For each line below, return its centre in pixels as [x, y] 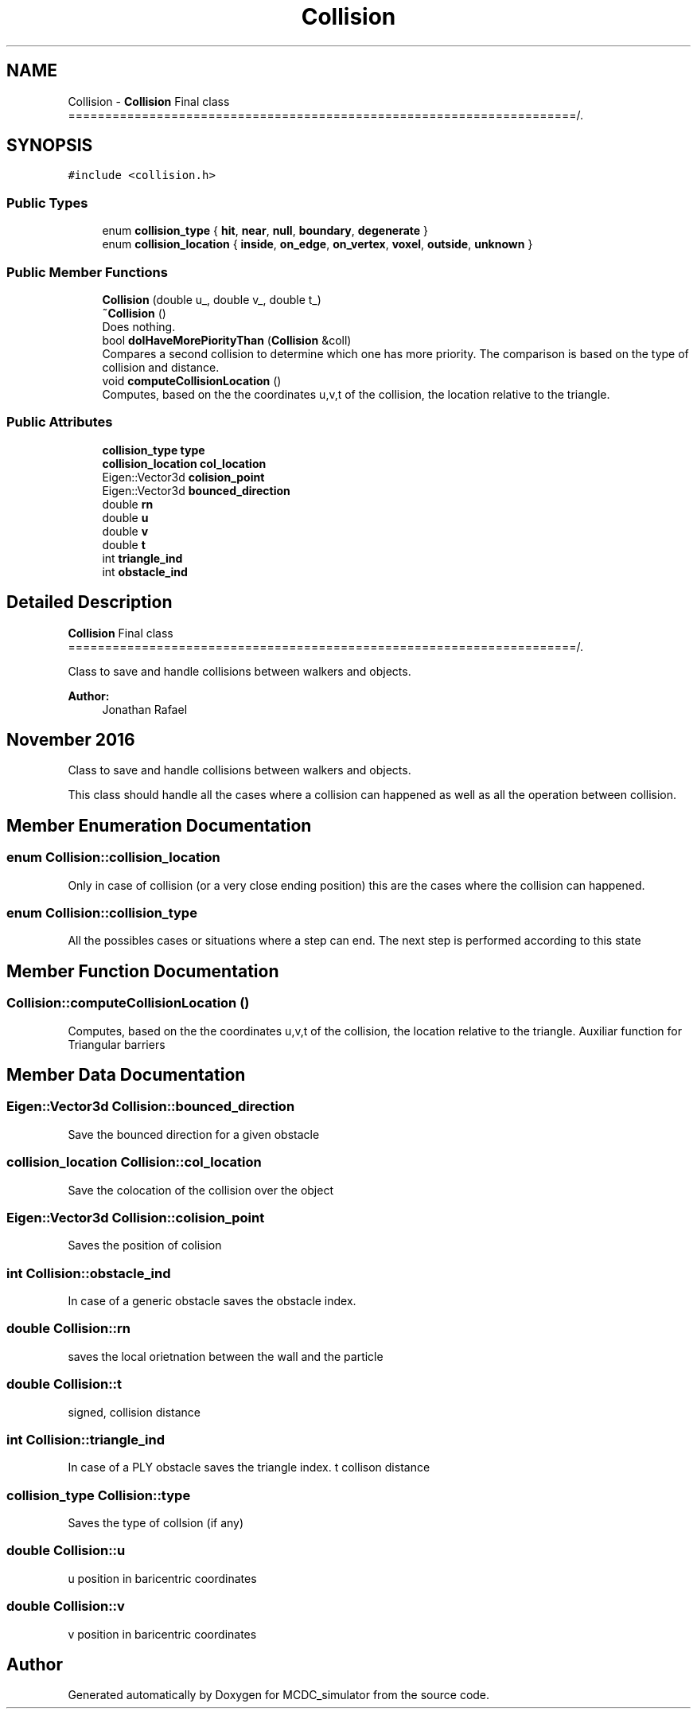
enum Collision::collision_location [113, 857]
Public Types [47, 203]
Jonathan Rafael [145, 709]
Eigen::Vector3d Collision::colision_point [136, 1217]
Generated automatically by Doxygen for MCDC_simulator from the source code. [279, 1695]
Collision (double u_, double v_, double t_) [212, 299]
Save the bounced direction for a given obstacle [194, 1134]
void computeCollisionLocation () [192, 380]
